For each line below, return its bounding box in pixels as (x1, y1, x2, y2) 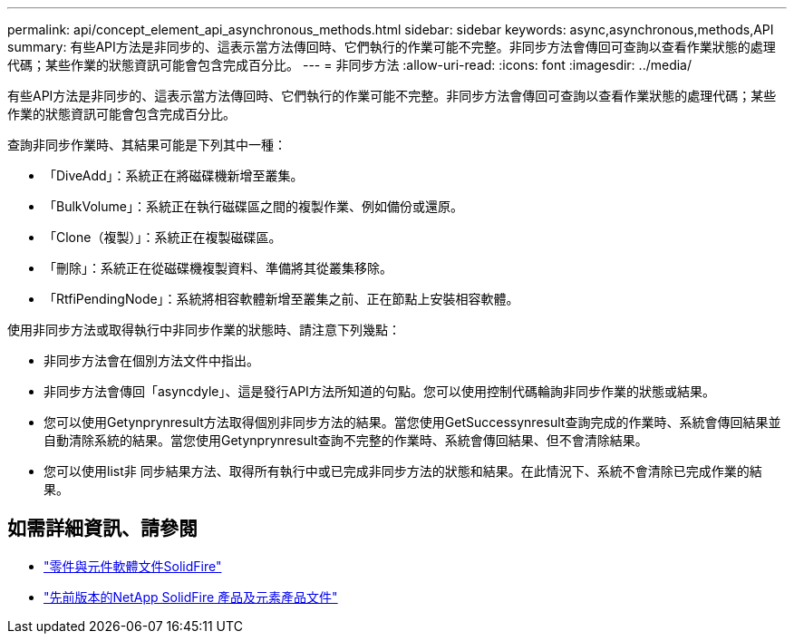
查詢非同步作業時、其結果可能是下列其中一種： (7, 137, 286, 152)
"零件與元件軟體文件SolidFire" (44, 558, 222, 574)
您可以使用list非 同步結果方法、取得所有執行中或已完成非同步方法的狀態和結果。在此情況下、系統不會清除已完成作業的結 (44, 463, 762, 479)
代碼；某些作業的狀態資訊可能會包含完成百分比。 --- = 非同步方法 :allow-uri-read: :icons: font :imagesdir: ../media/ (7, 57, 692, 73)
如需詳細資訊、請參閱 (7, 517, 198, 540)
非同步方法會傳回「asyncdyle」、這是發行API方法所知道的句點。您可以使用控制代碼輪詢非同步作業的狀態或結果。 (44, 384, 715, 399)
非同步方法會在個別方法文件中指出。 (44, 353, 259, 368)
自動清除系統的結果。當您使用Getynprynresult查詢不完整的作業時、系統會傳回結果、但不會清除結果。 (44, 432, 648, 448)
